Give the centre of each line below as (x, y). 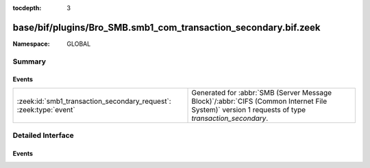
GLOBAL (79, 44)
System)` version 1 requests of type (249, 109)
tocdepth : (27, 8)
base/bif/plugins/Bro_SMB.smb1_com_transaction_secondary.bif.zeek (166, 27)
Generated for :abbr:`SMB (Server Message (262, 92)
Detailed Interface (44, 135)
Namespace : (32, 44)
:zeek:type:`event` (46, 109)
